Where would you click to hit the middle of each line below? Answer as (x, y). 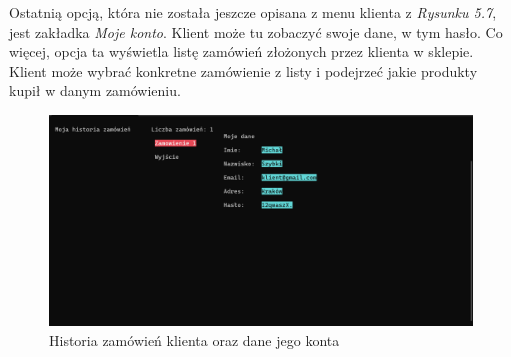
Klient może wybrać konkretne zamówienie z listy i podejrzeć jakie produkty (243, 70)
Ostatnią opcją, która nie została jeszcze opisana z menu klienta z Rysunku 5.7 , (253, 12)
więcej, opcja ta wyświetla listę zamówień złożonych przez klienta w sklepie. (241, 51)
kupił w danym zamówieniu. (95, 90)
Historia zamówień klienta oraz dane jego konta (194, 339)
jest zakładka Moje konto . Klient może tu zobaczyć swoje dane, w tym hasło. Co (256, 31)
